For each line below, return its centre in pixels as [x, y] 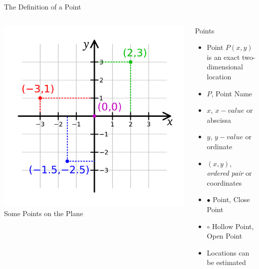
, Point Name [232, 93]
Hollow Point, [233, 226]
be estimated [226, 262]
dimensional [225, 67]
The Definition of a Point [43, 6]
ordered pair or [229, 173]
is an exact [223, 57]
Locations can [228, 252]
